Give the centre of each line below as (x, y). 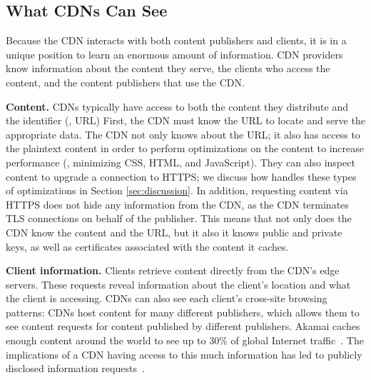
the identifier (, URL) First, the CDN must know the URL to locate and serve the (185, 120)
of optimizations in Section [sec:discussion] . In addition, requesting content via (177, 190)
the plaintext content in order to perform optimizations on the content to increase (185, 148)
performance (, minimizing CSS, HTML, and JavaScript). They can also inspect (181, 162)
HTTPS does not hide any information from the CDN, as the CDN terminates (177, 204)
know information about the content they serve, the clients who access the (168, 68)
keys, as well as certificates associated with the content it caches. (147, 246)
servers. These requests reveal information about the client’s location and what (178, 284)
